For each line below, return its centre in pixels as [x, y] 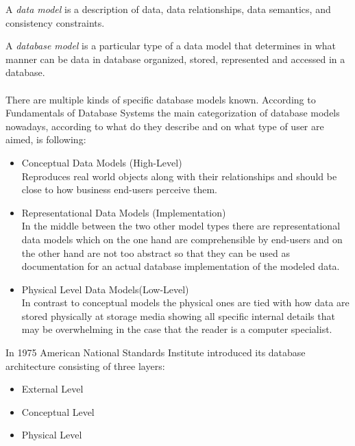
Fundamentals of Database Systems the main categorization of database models [173, 113]
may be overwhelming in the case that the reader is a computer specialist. [177, 329]
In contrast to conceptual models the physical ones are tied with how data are [185, 302]
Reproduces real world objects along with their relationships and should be [179, 176]
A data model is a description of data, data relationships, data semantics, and [168, 9]
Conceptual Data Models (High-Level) [102, 162]
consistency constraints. [55, 22]
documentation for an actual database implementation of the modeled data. [181, 266]
